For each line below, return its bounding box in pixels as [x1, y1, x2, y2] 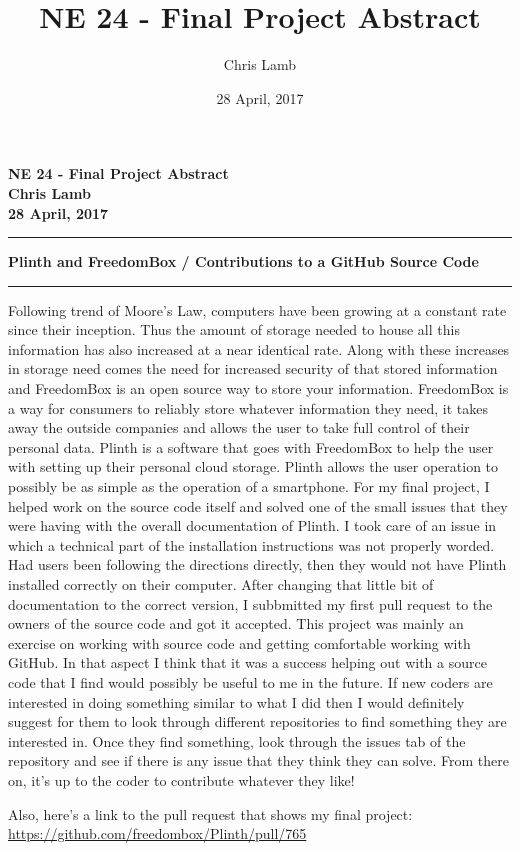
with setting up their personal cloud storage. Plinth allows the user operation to [8, 456, 499, 477]
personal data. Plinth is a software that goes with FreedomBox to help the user [8, 436, 494, 457]
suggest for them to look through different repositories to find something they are [8, 711, 507, 732]
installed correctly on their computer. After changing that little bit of [8, 574, 434, 594]
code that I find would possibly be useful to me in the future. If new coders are [8, 671, 493, 692]
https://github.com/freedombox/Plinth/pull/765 [8, 823, 307, 844]
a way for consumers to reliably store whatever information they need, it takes [8, 397, 489, 418]
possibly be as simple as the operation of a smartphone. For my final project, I [8, 476, 490, 497]
